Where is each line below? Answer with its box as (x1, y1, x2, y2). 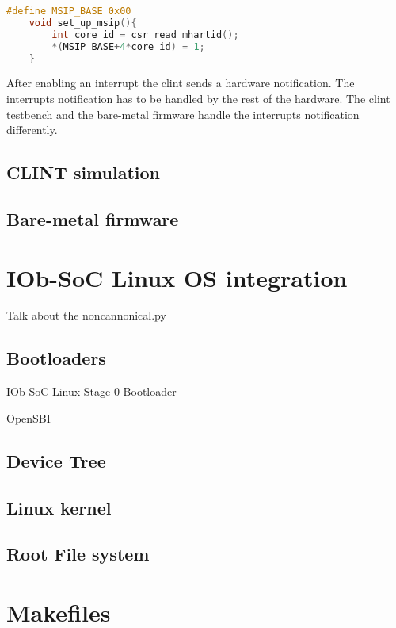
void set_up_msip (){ (29, 17, 137, 29)
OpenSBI (6, 409, 51, 426)
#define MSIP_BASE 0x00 (6, 6, 131, 17)
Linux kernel (6, 495, 112, 519)
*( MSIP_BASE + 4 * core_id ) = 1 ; (51, 40, 205, 52)
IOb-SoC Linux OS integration (6, 261, 348, 293)
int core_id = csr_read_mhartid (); (51, 29, 239, 40)
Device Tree (6, 448, 106, 473)
